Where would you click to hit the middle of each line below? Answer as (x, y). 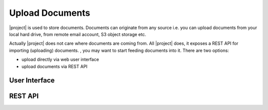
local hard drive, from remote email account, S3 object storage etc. (78, 34)
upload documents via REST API (55, 66)
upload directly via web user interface (60, 60)
